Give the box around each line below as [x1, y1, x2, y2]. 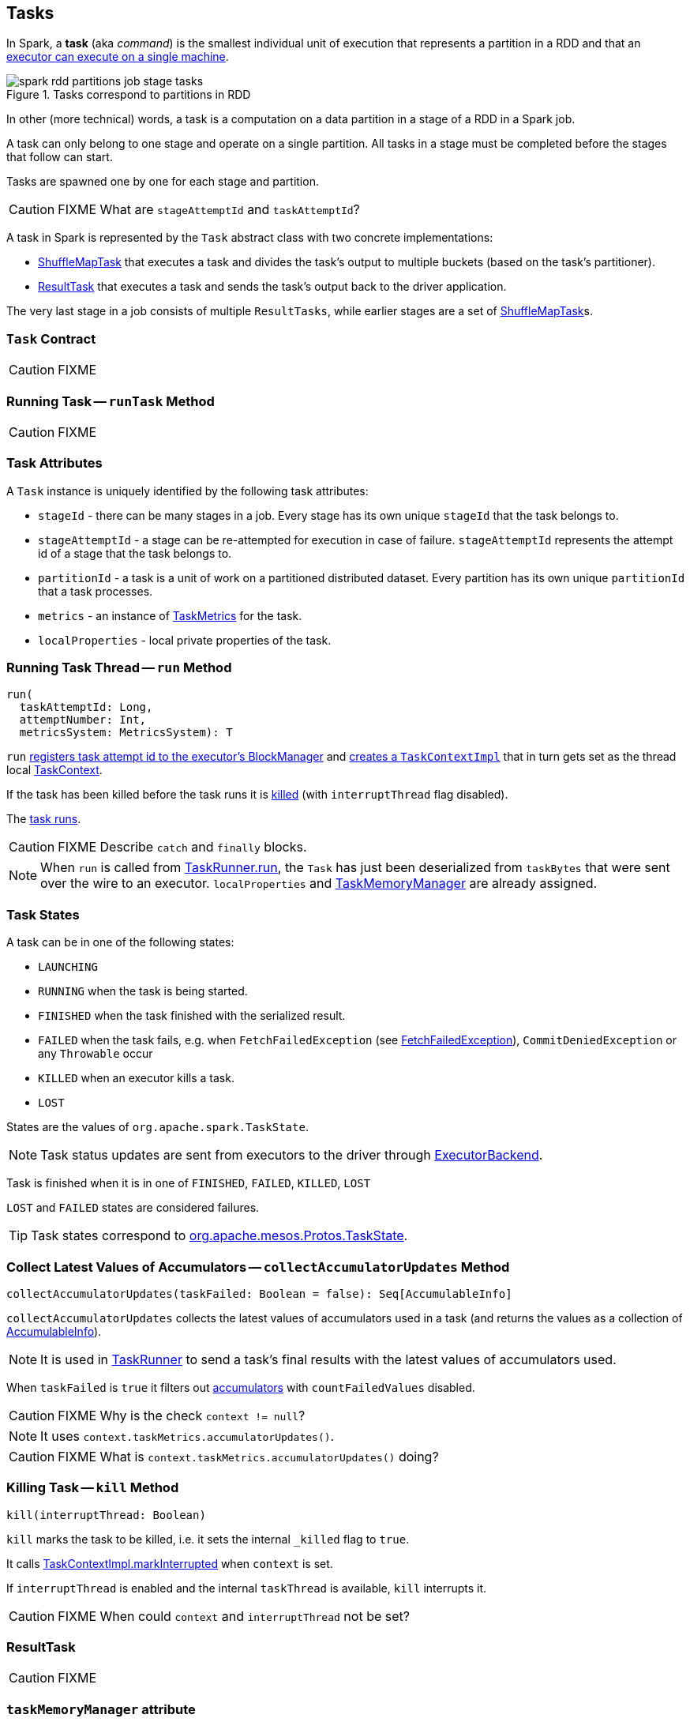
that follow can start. [6, 150, 113, 164]
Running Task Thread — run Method [6, 660, 232, 676]
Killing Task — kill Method [6, 1479, 179, 1496]
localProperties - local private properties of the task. [38, 633, 332, 647]
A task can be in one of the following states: [6, 935, 234, 949]
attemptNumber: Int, [19, 713, 147, 727]
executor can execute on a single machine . [6, 50, 229, 64]
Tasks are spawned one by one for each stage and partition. [6, 175, 319, 189]
